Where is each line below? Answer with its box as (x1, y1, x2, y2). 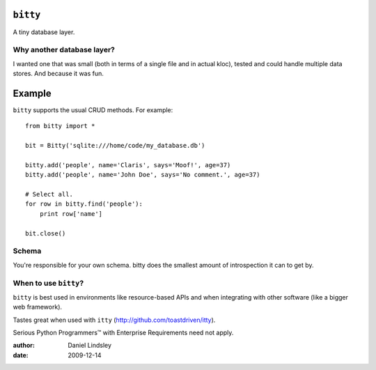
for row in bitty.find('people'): (25, 200, 143, 208)
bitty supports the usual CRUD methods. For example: (13, 105, 173, 114)
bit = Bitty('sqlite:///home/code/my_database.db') (25, 141, 205, 150)
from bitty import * (25, 122, 95, 130)
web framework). (13, 303, 63, 311)
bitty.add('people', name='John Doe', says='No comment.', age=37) (25, 171, 260, 179)
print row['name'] (39, 210, 103, 217)
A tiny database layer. (13, 28, 75, 36)
